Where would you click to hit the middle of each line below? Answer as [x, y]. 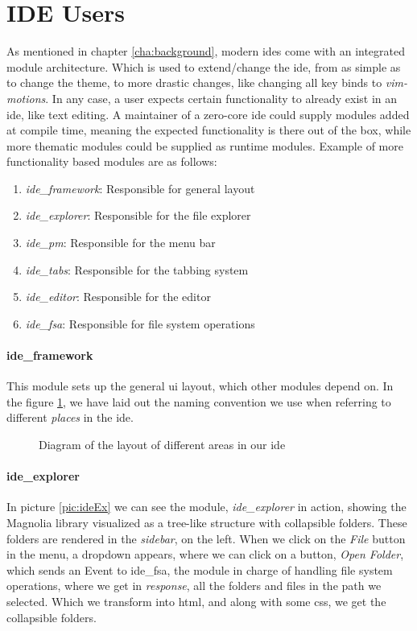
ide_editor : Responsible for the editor [118, 297]
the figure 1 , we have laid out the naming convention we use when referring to [199, 401]
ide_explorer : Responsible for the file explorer [138, 215]
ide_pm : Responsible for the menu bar [120, 243]
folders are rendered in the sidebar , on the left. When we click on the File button [206, 538]
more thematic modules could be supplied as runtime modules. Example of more [205, 145]
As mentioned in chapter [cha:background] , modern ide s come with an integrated [206, 51]
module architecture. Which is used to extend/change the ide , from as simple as [204, 66]
